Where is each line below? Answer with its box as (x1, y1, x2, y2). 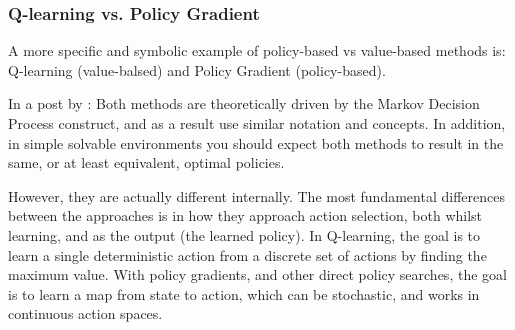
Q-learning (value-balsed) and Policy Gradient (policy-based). (8, 59, 386, 80)
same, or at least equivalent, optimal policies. (8, 152, 285, 173)
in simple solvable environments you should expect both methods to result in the (8, 132, 504, 153)
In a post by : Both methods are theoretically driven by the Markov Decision (8, 93, 480, 114)
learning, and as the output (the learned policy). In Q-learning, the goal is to (8, 224, 481, 245)
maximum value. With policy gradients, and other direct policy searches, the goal (8, 264, 507, 285)
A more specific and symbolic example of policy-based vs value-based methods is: (8, 40, 506, 61)
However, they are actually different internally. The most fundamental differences (8, 185, 505, 206)
